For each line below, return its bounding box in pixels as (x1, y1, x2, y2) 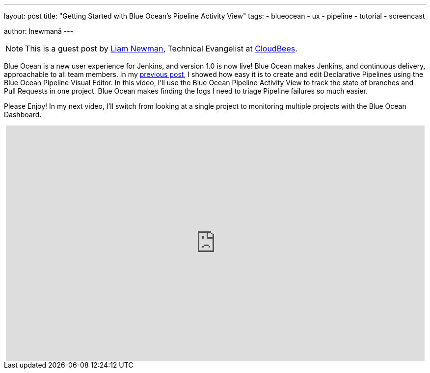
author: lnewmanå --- (4, 27, 74, 35)
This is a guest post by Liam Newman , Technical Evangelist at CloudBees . (25, 44, 297, 53)
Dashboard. (4, 110, 42, 119)
